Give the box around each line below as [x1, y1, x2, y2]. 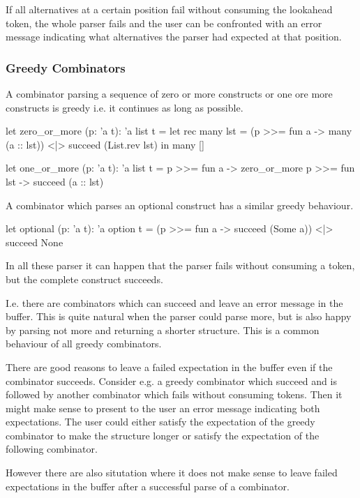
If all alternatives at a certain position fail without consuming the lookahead [6, 2, 333, 16]
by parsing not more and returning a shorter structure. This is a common [6, 322, 320, 337]
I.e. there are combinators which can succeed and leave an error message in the [6, 295, 343, 310]
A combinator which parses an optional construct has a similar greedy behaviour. [6, 197, 354, 212]
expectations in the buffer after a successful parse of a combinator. [6, 478, 290, 493]
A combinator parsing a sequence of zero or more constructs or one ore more [6, 86, 333, 100]
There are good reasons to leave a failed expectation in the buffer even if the [6, 359, 333, 374]
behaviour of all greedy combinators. [6, 336, 162, 351]
